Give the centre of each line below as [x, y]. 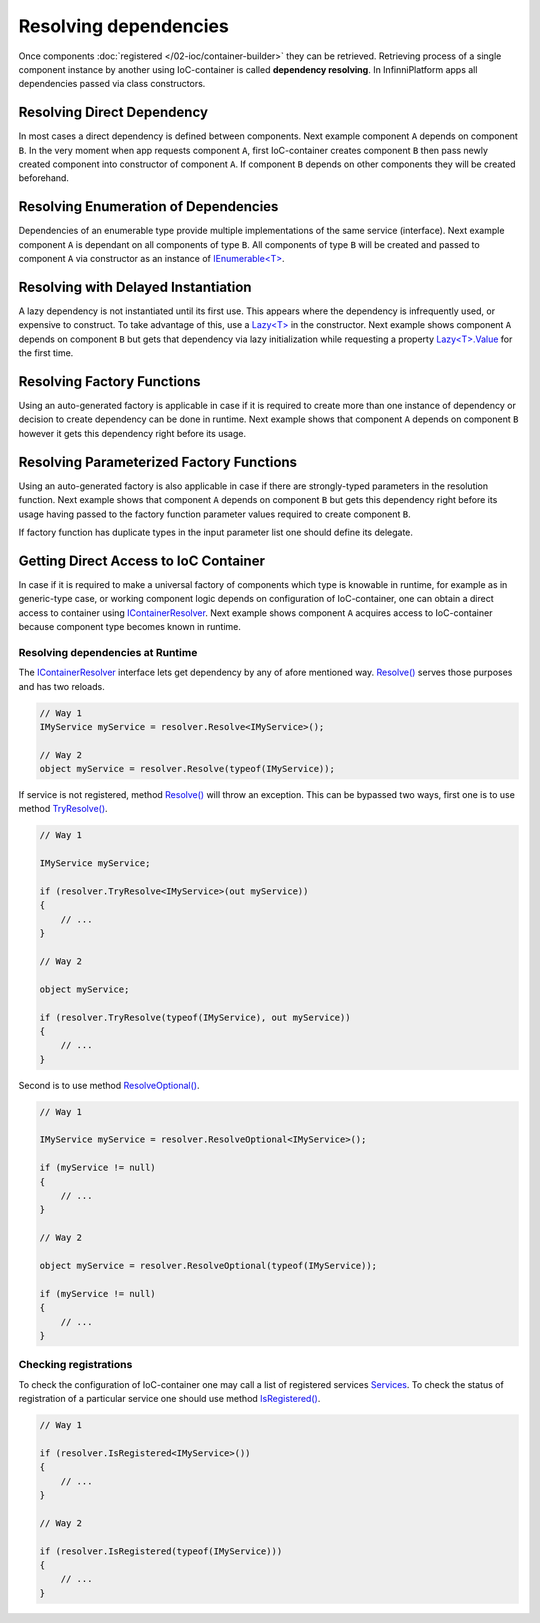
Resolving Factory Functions [109, 381]
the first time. [46, 353]
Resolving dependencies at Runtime [108, 652]
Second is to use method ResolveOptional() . [109, 1085]
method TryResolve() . [63, 809]
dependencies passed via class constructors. [112, 84]
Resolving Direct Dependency [113, 112]
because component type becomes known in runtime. [130, 627]
